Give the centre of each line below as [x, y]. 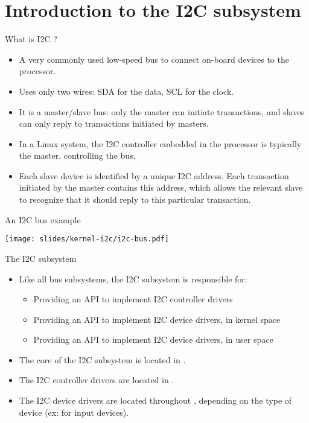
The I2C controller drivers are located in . [97, 380]
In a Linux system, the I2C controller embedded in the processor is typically [160, 143]
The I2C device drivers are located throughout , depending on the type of [155, 400]
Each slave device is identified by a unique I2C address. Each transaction [154, 175]
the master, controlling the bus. [77, 155]
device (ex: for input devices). [74, 412]
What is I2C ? [31, 39]
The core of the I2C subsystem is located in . [102, 359]
